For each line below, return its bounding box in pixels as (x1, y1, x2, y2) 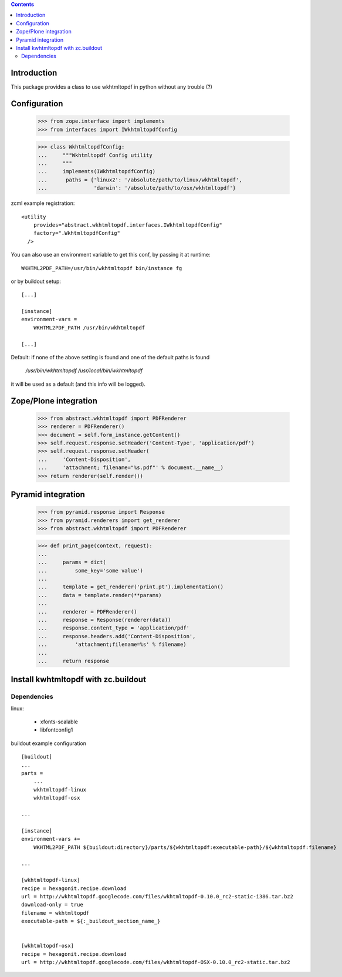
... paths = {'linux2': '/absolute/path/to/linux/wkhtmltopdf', (38, 176, 242, 183)
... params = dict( (38, 559, 107, 566)
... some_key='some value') (38, 567, 144, 574)
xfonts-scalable (40, 718, 79, 725)
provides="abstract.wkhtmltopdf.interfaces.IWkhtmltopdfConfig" (33, 221, 222, 228)
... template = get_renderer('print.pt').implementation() (38, 584, 224, 590)
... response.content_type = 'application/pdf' (38, 625, 190, 631)
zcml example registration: (11, 200, 75, 207)
